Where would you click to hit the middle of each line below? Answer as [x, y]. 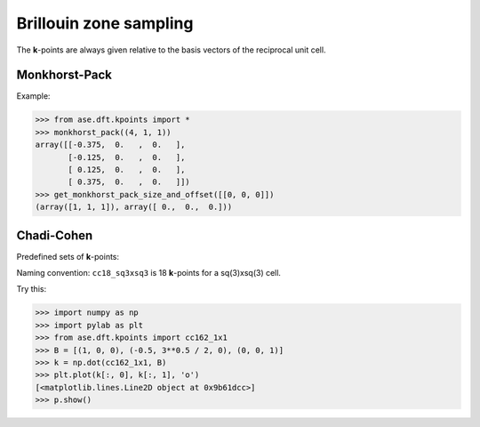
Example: [33, 96]
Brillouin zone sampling [105, 23]
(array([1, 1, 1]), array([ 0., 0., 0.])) [134, 207]
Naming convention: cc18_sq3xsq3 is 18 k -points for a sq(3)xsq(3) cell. [149, 273]
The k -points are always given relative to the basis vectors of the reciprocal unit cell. [171, 50]
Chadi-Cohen [55, 235]
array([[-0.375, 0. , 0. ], [110, 145]
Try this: [32, 289]
